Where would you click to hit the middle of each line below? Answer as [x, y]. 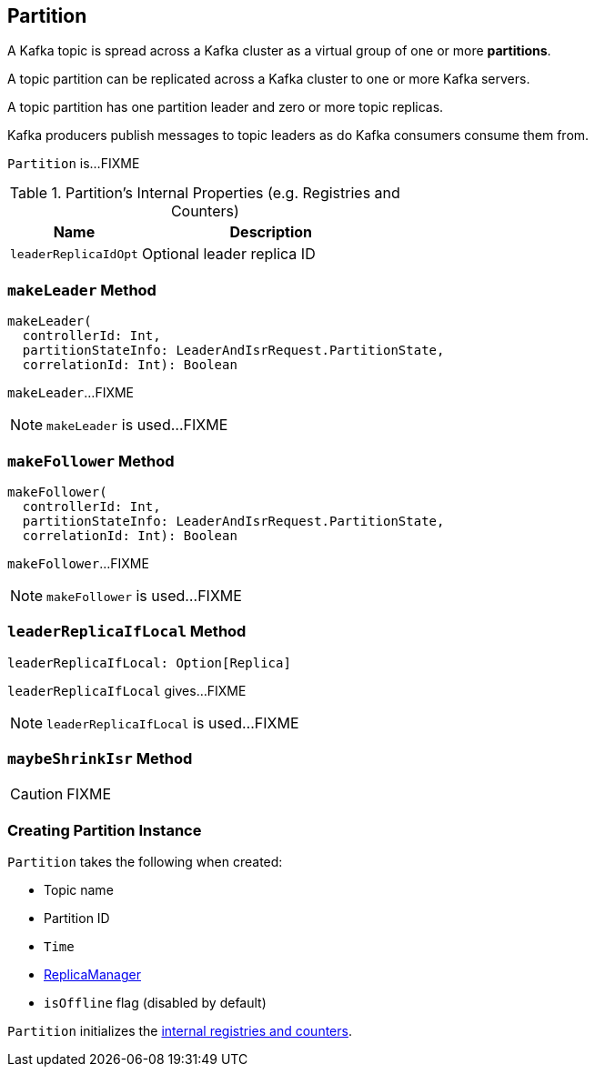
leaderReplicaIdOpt [74, 254]
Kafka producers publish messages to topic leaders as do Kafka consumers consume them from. [298, 136]
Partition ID [77, 918]
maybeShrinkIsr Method [100, 759]
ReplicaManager [92, 975]
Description [271, 232]
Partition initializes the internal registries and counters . [180, 1031]
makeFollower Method [91, 461]
